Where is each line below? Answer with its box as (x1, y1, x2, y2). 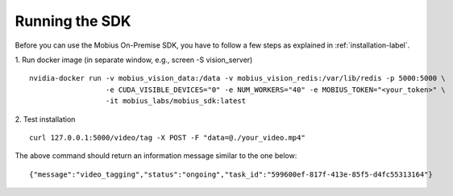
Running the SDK (15, 12, 131, 30)
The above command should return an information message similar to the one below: (15, 151, 297, 161)
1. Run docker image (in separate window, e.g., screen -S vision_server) (15, 55, 253, 65)
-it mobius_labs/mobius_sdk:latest (105, 97, 246, 106)
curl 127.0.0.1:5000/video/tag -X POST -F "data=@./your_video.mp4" (29, 133, 305, 142)
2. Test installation (15, 114, 76, 124)
